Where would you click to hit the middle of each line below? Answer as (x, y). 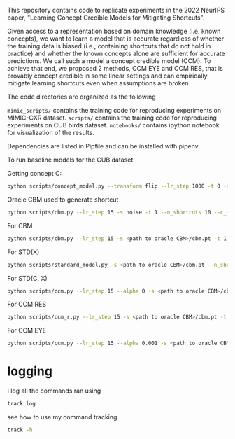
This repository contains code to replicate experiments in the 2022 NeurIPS (116, 10)
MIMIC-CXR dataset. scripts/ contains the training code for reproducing (112, 118)
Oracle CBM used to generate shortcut (63, 200)
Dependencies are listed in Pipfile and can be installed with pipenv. (104, 146)
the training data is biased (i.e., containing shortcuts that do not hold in (109, 46)
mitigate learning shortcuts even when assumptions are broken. (99, 83)
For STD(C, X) (27, 278)
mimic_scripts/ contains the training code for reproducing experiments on (114, 110)
